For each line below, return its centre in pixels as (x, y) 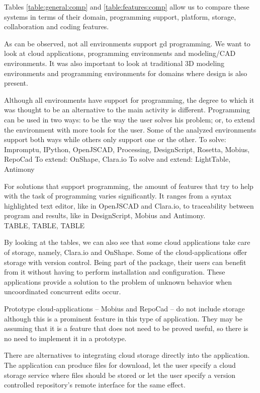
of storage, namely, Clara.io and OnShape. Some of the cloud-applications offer (126, 252)
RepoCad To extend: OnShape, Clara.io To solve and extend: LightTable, (117, 159)
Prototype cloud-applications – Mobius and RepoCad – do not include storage (124, 309)
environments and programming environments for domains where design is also (126, 73)
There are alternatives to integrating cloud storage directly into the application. (127, 355)
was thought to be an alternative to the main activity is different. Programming (127, 110)
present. (16, 83)
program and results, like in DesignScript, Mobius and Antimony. (105, 215)
